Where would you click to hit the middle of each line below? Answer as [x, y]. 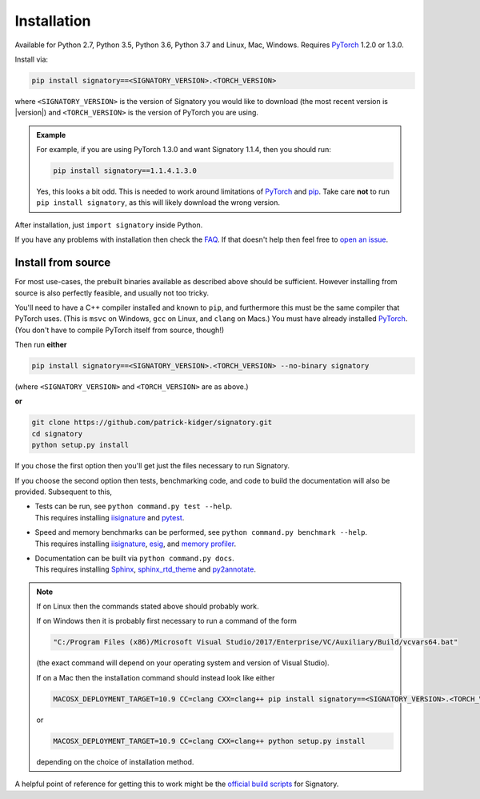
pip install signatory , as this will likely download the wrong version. [158, 203]
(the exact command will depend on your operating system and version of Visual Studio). [183, 663]
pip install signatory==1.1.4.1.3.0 [125, 171]
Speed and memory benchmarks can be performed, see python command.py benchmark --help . [201, 532]
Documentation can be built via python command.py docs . [135, 558]
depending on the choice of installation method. [115, 761]
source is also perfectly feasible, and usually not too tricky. [112, 293]
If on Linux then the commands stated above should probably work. [148, 606]
